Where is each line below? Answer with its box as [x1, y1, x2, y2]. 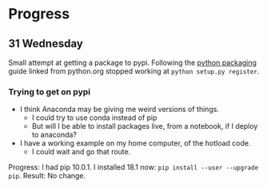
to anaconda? [31, 130, 78, 140]
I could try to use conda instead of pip [31, 113, 157, 122]
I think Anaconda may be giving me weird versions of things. [19, 105, 220, 114]
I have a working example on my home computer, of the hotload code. [19, 138, 251, 148]
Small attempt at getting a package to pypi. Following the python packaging [8, 58, 257, 67]
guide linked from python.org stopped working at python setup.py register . [8, 66, 260, 76]
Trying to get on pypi [8, 86, 90, 97]
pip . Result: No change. [8, 171, 86, 181]
